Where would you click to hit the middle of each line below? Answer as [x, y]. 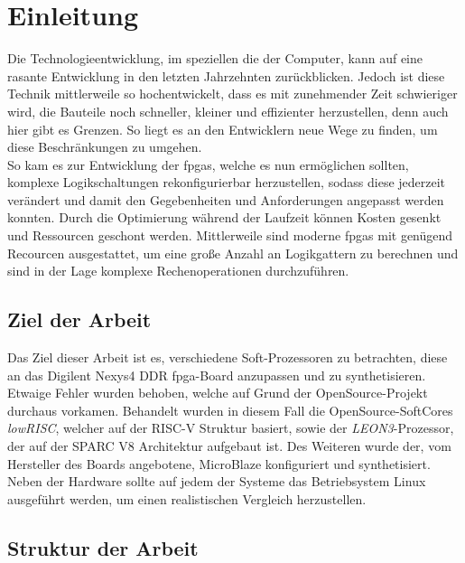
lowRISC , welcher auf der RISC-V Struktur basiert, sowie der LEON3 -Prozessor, [231, 428]
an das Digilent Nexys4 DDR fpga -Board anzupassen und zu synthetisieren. [217, 375]
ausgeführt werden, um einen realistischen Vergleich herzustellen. [187, 498]
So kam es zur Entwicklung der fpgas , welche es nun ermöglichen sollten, [208, 164]
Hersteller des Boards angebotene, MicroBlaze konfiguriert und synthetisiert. [219, 463]
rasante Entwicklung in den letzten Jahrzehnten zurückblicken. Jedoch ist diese [226, 75]
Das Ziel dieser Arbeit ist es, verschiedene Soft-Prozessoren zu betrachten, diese [228, 357]
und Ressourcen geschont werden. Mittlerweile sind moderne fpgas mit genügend [230, 235]
